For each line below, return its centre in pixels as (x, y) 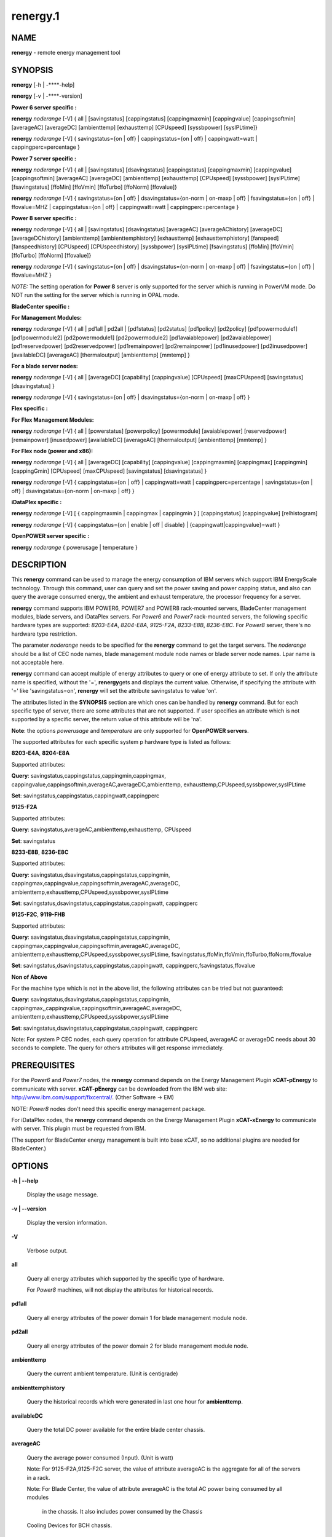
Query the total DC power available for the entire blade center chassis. (116, 1430)
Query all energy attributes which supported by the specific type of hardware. (125, 1278)
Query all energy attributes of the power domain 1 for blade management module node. (137, 1318)
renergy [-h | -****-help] (43, 85)
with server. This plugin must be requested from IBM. (79, 1129)
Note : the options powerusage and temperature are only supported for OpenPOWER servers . (130, 730)
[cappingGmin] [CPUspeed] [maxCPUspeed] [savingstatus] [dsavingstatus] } (109, 471)
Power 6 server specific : (44, 107)
